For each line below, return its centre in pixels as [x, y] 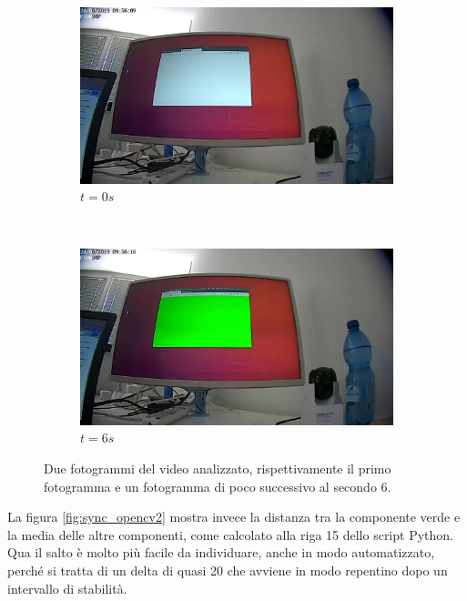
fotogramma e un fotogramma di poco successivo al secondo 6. [218, 486]
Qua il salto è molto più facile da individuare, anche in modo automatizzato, [221, 552]
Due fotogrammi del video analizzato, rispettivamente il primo [218, 468]
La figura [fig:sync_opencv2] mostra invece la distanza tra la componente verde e [234, 517]
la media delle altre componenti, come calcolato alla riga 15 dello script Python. [230, 534]
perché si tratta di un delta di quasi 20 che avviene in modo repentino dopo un [228, 570]
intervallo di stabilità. [67, 588]
